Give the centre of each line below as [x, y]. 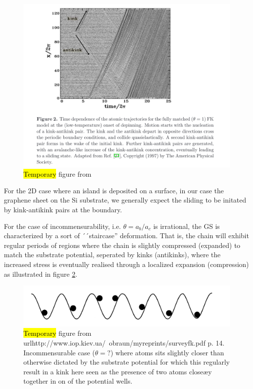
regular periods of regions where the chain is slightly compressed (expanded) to [122, 245]
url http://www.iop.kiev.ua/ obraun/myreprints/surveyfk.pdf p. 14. [124, 342]
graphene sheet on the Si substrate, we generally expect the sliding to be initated [125, 200]
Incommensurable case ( [59, 352]
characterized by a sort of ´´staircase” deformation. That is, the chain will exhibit [126, 235]
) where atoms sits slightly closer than [167, 352]
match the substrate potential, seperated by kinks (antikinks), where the [112, 255]
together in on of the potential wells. [78, 381]
